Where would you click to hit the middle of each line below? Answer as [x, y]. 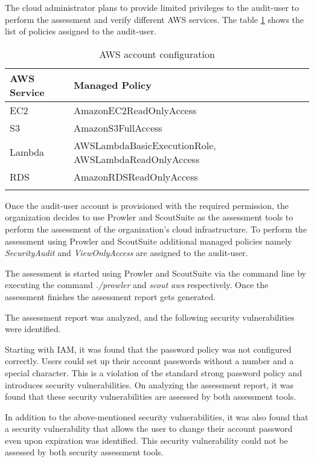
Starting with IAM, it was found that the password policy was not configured [148, 349]
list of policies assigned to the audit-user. [81, 31]
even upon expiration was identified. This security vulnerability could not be [146, 440]
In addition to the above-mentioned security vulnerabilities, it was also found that [157, 416]
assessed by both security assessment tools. [84, 452]
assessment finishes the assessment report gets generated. [110, 296]
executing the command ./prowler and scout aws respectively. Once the [137, 285]
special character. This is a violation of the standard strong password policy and [153, 372]
